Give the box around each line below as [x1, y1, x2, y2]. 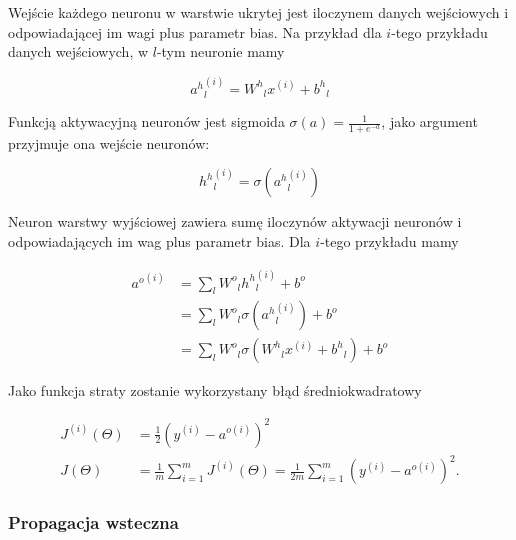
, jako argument [381, 111, 478, 132]
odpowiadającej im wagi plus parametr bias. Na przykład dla [8, 21, 382, 42]
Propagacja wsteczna [8, 510, 179, 535]
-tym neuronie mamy [156, 41, 285, 62]
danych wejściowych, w [8, 41, 149, 62]
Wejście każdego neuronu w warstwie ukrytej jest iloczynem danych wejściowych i [8, 2, 509, 22]
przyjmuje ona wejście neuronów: [8, 132, 210, 153]
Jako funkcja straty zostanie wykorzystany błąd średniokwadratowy [8, 380, 422, 401]
